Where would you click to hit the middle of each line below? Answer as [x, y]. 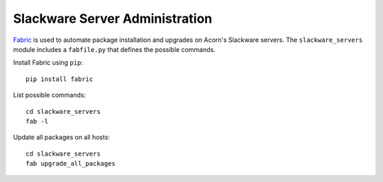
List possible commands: [50, 95]
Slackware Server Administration [113, 18]
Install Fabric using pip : [48, 63]
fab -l [37, 121]
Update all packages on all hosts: [61, 137]
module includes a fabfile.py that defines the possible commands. [114, 49]
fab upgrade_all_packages [71, 164]
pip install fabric [60, 79]
